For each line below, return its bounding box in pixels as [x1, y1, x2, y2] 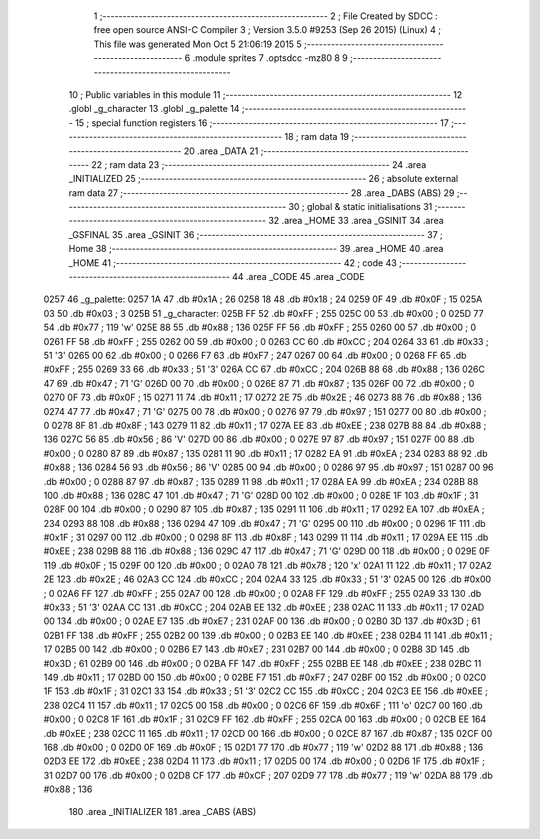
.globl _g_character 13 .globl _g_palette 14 [68, 103, 240, 115]
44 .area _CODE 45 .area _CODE [231, 271, 365, 283]
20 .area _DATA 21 [183, 145, 259, 157]
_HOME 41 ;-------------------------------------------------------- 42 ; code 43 [68, 256, 397, 269]
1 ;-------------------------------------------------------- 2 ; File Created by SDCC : [93, 10, 439, 22]
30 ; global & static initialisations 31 [288, 201, 433, 213]
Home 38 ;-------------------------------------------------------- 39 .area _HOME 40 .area [68, 243, 444, 255]
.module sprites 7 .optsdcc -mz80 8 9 [192, 52, 349, 64]
